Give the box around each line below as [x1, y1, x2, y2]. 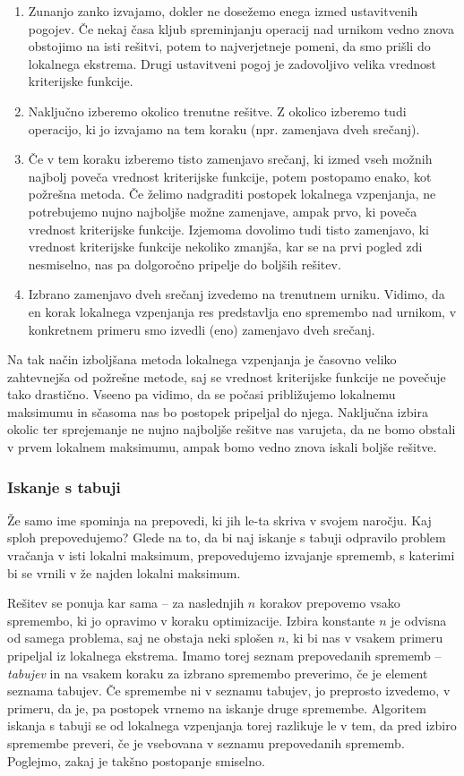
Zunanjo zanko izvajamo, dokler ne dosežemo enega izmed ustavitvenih [28, 2, 418, 20]
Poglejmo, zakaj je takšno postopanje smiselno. [7, 751, 265, 770]
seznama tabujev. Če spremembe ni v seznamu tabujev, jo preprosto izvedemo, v [7, 681, 451, 700]
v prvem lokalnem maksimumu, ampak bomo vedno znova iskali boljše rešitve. [7, 438, 437, 456]
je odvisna [391, 610, 447, 629]
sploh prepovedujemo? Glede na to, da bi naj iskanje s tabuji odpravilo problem [7, 528, 446, 547]
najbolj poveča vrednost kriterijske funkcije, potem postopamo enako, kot [28, 166, 432, 185]
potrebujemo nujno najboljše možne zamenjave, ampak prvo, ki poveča [28, 201, 417, 220]
